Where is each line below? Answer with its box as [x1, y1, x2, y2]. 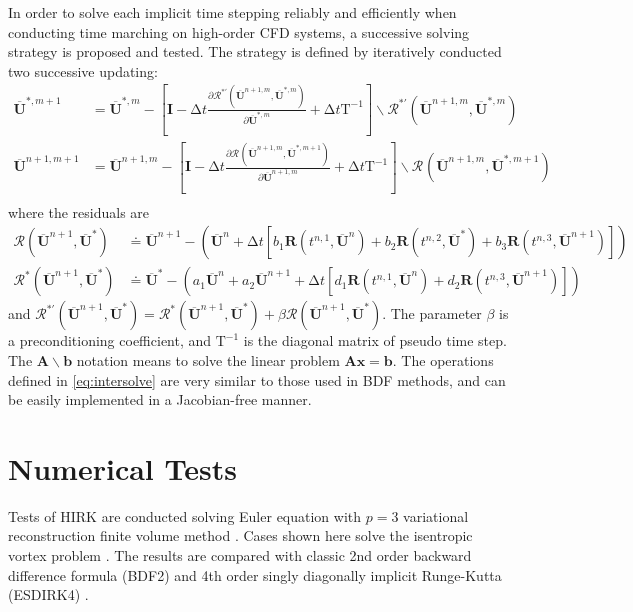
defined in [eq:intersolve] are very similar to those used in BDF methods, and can [8, 369, 506, 390]
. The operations [392, 349, 494, 370]
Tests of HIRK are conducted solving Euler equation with [8, 505, 362, 526]
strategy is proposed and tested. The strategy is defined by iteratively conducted [8, 41, 502, 62]
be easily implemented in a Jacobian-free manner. [8, 389, 312, 410]
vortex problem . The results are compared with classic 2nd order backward [8, 545, 472, 566]
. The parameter [382, 303, 482, 324]
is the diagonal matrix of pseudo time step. [243, 330, 507, 351]
